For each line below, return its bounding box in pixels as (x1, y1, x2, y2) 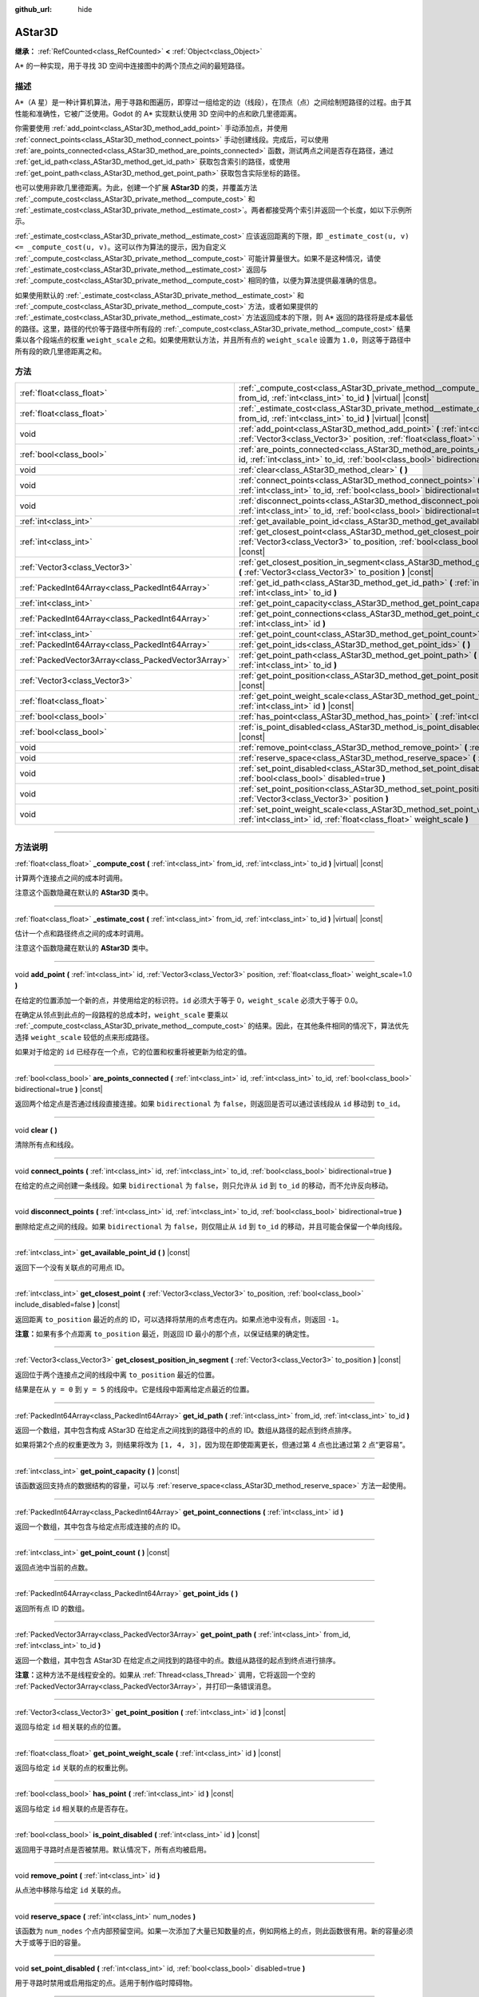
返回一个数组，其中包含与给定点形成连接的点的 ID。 (14, 1522, 185, 1531)
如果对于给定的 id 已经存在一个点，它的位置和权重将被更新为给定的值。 (14, 1047, 251, 1057)
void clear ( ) (14, 1125, 57, 1134)
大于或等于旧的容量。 (14, 1937, 85, 1947)
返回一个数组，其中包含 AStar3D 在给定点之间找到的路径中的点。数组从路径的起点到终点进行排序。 (14, 1655, 341, 1665)
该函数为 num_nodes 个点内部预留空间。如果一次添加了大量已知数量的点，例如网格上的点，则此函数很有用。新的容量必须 (14, 1926, 414, 1936)
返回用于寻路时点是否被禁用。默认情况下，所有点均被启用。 (14, 1844, 211, 1854)
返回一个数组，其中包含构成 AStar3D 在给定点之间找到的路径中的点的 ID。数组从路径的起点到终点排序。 (14, 1426, 356, 1435)
